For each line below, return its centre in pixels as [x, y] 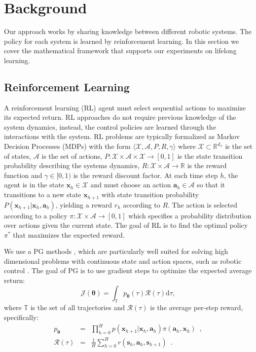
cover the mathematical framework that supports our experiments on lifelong [120, 51]
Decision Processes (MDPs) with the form [67, 146]
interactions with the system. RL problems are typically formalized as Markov [122, 136]
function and [23, 175]
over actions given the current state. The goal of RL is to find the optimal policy [126, 225]
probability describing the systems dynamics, [72, 165]
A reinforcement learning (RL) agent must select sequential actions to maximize [125, 107]
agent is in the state [34, 185]
